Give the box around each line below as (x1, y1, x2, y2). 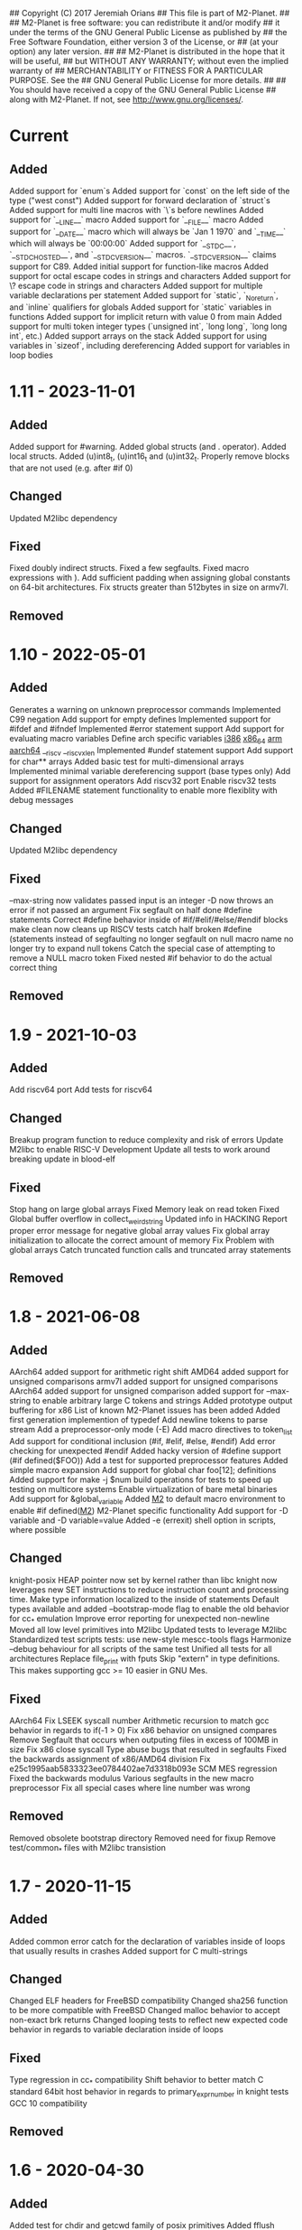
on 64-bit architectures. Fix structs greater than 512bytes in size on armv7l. (9, 582, 288, 592)
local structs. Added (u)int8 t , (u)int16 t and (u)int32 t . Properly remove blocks (9, 451, 290, 463)
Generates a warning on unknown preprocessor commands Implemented (9, 704, 281, 714)
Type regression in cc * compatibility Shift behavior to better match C (9, 2075, 264, 2087)
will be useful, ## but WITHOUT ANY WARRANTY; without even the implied (9, 56, 289, 66)
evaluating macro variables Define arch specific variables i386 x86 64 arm (9, 732, 282, 746)
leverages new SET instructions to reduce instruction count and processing (9, 1584, 289, 1595)
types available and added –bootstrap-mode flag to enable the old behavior (9, 1603, 290, 1614)
